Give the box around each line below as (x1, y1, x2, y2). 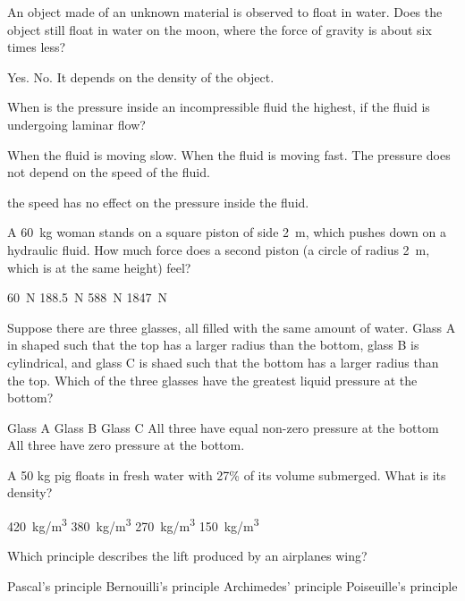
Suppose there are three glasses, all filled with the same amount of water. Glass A (7, 317, 456, 336)
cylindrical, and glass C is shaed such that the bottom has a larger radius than (7, 352, 439, 371)
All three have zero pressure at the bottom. (7, 436, 245, 454)
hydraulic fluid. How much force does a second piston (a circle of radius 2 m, (7, 240, 430, 258)
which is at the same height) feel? (7, 258, 191, 276)
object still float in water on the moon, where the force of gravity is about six (7, 20, 432, 38)
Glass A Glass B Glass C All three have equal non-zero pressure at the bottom (7, 418, 439, 436)
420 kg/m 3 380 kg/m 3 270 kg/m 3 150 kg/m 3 (7, 514, 259, 535)
